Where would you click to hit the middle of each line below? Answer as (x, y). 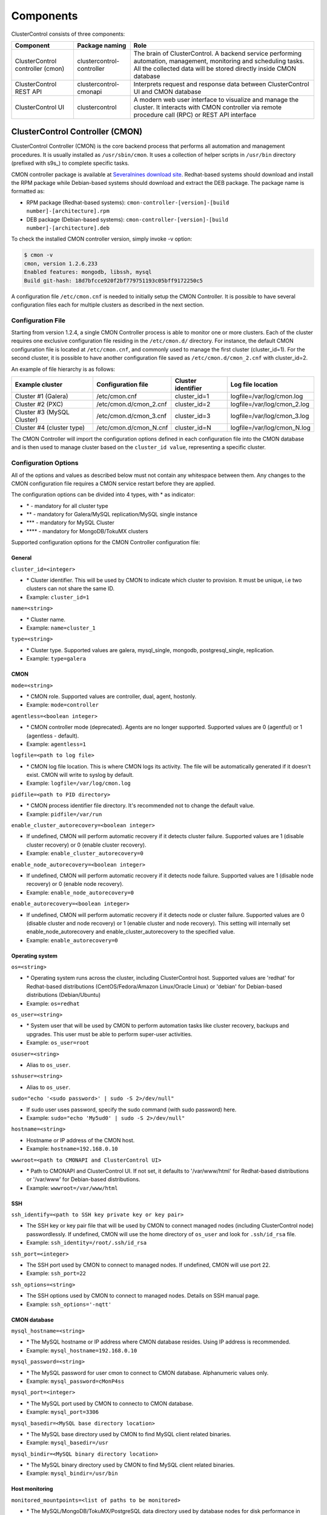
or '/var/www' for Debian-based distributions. (83, 1179)
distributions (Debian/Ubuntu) (64, 995)
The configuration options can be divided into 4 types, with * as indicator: (103, 494)
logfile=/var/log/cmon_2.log (270, 404)
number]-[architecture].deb (68, 228)
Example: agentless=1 (56, 744)
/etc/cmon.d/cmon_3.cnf (131, 416)
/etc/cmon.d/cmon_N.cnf (132, 427)
